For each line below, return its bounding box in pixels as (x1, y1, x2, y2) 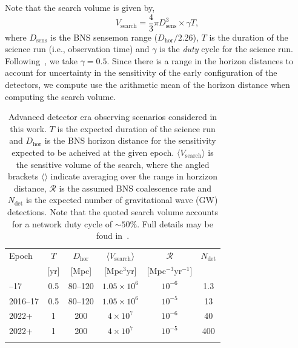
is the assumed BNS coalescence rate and (59, 181, 212, 194)
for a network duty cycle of (12, 217, 112, 230)
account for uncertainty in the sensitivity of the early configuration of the (5, 66, 277, 79)
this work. (10, 122, 47, 135)
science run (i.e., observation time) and (5, 42, 150, 55)
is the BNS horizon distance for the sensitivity (44, 134, 216, 147)
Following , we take (5, 54, 78, 67)
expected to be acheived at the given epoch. (12, 146, 174, 158)
